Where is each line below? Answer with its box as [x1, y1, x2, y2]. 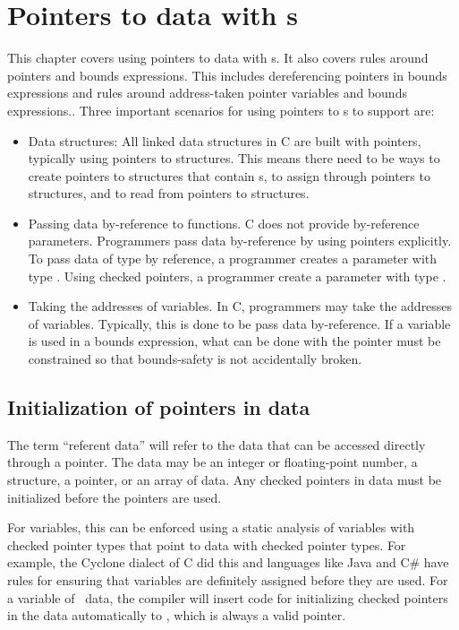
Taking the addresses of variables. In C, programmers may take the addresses [28, 297, 453, 315]
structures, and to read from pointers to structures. [28, 184, 310, 203]
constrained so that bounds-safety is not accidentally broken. [28, 350, 362, 368]
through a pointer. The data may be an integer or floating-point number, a [7, 453, 418, 471]
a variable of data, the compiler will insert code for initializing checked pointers [7, 588, 448, 607]
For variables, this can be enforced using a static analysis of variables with [7, 518, 415, 537]
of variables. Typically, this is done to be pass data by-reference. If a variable [28, 314, 451, 332]
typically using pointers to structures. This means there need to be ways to [28, 149, 440, 168]
